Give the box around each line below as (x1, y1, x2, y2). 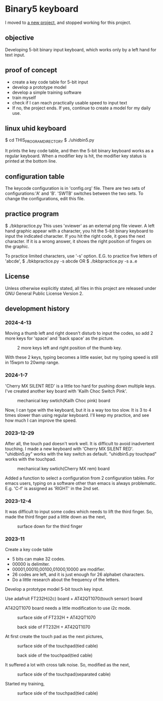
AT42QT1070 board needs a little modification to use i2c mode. (5, 605, 131, 611)
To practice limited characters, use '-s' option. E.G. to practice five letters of (5, 253, 157, 259)
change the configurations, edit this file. (5, 195, 85, 201)
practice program (5, 210, 59, 218)
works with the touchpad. (5, 456, 56, 462)
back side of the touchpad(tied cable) (17, 653, 93, 659)
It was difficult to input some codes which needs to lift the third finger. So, (5, 509, 153, 515)
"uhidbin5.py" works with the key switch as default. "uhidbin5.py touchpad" (5, 451, 157, 457)
